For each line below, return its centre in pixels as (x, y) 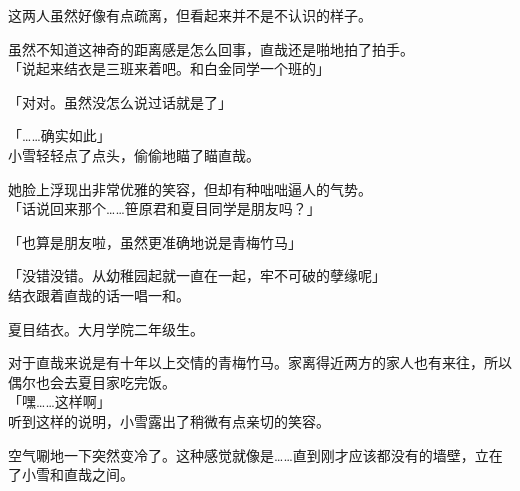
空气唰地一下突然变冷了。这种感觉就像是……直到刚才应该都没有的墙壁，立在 (255, 454)
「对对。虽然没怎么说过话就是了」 (120, 101)
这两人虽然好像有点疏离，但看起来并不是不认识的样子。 (190, 15)
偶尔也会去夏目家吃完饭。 (92, 381)
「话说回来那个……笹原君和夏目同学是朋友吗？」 (164, 208)
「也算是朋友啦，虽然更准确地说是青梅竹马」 (155, 241)
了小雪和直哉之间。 (71, 474)
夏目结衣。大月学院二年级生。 (106, 328)
